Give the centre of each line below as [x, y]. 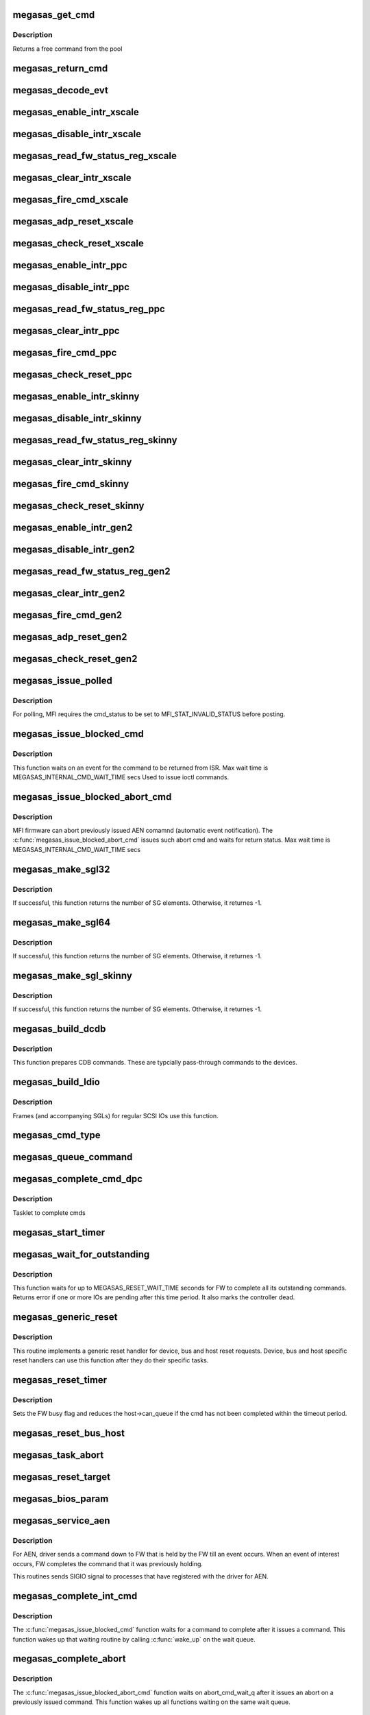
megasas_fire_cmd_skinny [71, 484]
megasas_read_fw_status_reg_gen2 [91, 571]
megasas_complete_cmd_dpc [78, 1179]
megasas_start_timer [59, 1232]
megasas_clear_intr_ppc [66, 330]
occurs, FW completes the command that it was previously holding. [108, 1563]
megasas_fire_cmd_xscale [71, 199]
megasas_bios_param [61, 1499]
